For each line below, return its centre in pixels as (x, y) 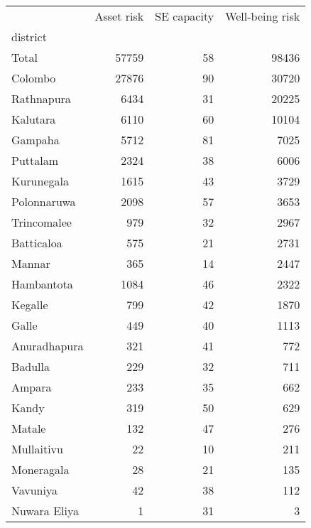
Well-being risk (263, 16)
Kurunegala (40, 181)
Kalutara (34, 119)
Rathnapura (41, 98)
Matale (29, 428)
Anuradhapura (48, 346)
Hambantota (42, 284)
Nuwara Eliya (45, 511)
